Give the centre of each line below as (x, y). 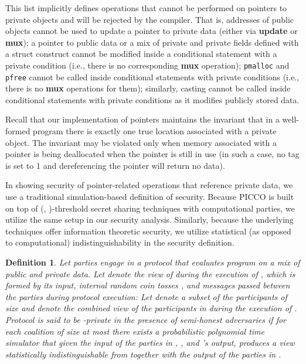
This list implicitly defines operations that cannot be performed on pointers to (146, 8)
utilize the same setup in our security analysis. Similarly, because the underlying (149, 220)
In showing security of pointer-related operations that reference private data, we (149, 185)
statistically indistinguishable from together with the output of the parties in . (143, 354)
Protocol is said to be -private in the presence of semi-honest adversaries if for (146, 319)
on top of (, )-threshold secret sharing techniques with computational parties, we (150, 208)
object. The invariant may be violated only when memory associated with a (141, 142)
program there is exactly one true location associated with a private (155, 131)
